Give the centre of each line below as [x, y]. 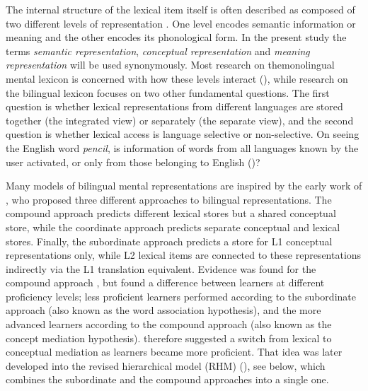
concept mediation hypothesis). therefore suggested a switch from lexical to [169, 338]
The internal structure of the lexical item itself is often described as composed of [180, 9]
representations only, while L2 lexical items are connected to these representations [184, 255]
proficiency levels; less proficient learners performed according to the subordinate [181, 296]
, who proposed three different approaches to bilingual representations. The [169, 199]
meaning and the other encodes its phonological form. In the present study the [176, 37]
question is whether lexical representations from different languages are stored [174, 106]
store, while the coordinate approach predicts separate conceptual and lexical [173, 227]
